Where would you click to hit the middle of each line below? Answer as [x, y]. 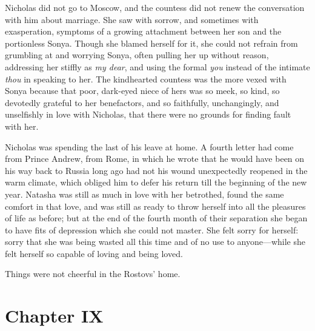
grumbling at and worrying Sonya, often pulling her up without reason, [137, 55]
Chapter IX [54, 316]
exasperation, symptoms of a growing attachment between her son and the [143, 31]
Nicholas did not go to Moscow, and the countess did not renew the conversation [155, 7]
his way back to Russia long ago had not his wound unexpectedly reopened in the [156, 170]
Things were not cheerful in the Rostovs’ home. [93, 274]
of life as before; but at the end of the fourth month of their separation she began [156, 218]
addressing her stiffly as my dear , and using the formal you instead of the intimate [157, 66]
